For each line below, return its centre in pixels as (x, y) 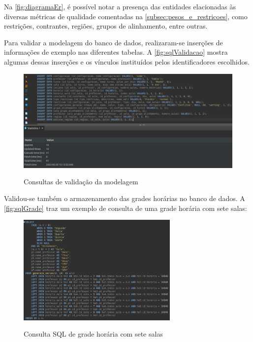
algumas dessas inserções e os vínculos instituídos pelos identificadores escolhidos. (127, 61)
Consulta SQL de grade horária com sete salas (93, 334)
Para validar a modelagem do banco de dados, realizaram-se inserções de (113, 42)
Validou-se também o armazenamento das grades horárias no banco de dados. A (125, 198)
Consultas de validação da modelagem (81, 182)
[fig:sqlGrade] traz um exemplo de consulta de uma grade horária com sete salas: (126, 208)
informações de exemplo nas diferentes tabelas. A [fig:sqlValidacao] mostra (116, 52)
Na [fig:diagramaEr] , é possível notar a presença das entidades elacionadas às (120, 6)
